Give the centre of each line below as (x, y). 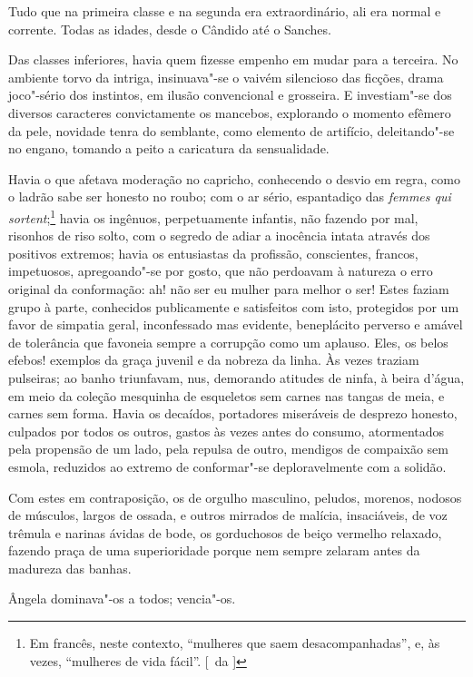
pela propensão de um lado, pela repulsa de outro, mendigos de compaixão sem (228, 449)
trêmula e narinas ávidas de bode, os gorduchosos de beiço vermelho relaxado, (225, 532)
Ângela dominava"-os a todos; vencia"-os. (122, 599)
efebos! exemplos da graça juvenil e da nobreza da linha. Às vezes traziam (214, 360)
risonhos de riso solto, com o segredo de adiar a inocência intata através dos (219, 235)
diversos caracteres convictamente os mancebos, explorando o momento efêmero (230, 112)
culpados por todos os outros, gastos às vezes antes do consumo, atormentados (227, 431)
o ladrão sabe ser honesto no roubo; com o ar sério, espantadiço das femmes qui (230, 196)
